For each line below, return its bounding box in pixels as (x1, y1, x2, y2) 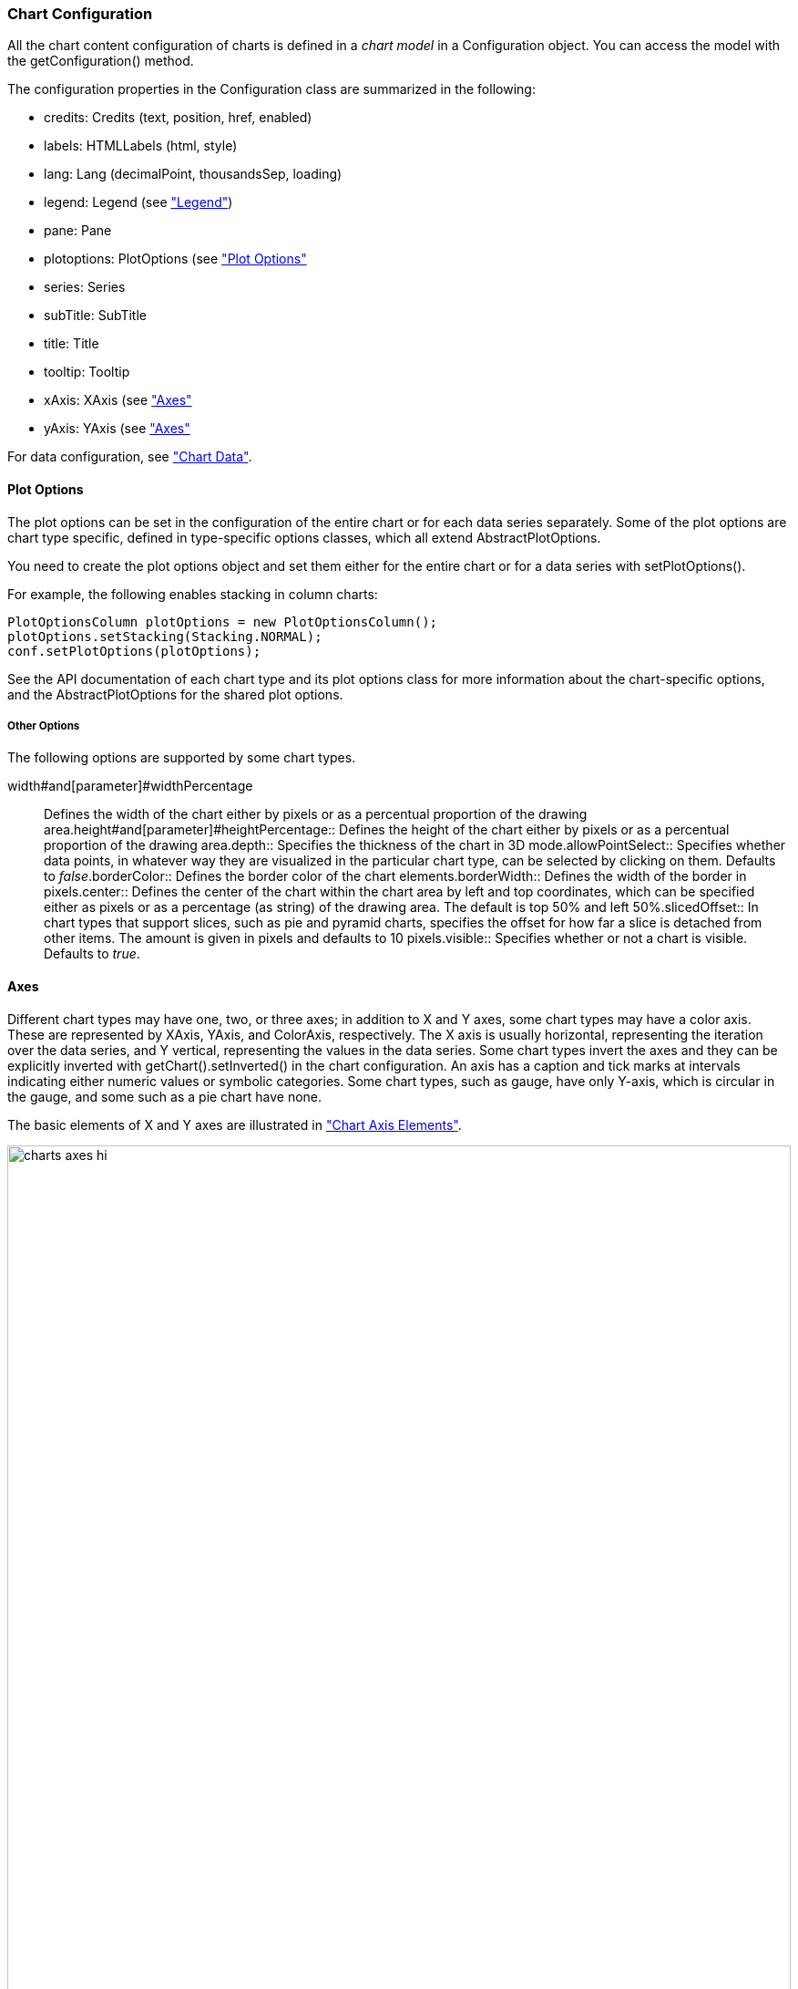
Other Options (7, 719, 80, 732)
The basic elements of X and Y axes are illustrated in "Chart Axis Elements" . (7, 1116, 462, 1133)
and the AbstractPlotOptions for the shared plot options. (7, 686, 343, 702)
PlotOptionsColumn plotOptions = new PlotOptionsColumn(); (7, 614, 438, 629)
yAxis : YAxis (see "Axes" (44, 420, 190, 437)
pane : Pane (44, 223, 112, 239)
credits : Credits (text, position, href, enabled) (44, 109, 312, 126)
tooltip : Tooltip (44, 364, 130, 380)
